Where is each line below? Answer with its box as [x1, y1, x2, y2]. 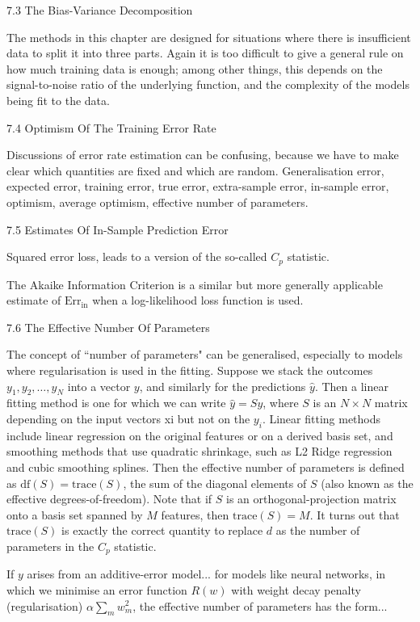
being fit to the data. [6, 91, 110, 108]
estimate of [6, 292, 61, 309]
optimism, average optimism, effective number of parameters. [6, 193, 309, 210]
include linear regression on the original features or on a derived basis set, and [6, 427, 393, 443]
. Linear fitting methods [262, 410, 381, 427]
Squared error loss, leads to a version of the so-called [6, 248, 267, 265]
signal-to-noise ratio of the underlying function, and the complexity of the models [6, 76, 409, 93]
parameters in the [6, 537, 94, 554]
